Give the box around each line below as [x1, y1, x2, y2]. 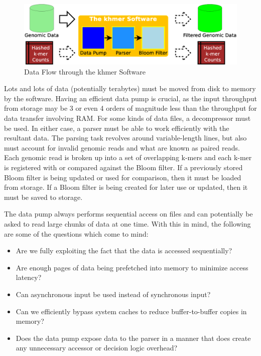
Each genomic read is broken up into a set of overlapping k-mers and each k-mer [4, 152, 252, 163]
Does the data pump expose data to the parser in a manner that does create [16, 332, 251, 343]
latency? [16, 272, 42, 282]
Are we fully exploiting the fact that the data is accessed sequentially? [16, 245, 232, 256]
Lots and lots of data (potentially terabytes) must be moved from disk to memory [4, 83, 256, 94]
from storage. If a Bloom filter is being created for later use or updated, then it [4, 182, 248, 192]
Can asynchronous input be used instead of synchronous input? [16, 289, 211, 299]
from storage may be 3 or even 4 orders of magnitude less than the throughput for [4, 103, 257, 113]
